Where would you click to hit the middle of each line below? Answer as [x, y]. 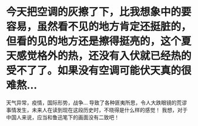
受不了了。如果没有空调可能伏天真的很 [99, 71]
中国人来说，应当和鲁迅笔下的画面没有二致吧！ [63, 117]
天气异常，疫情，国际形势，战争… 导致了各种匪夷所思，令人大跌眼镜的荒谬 [97, 103]
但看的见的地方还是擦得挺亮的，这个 [94, 41]
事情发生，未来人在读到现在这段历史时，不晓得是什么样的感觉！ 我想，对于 [97, 110]
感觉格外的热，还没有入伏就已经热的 [104, 56]
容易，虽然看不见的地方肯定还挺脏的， [99, 27]
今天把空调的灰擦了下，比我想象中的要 [99, 12]
